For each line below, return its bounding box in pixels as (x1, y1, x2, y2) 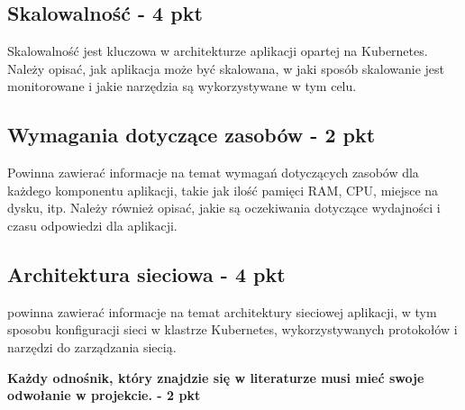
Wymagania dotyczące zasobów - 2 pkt (7, 121, 376, 149)
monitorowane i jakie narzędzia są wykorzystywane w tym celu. (7, 77, 357, 96)
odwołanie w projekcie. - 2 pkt (7, 386, 201, 405)
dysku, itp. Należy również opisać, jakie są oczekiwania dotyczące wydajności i (7, 198, 441, 217)
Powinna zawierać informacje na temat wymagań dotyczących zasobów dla (7, 163, 419, 182)
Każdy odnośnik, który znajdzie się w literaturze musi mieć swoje (7, 368, 424, 387)
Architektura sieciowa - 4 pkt (7, 260, 286, 287)
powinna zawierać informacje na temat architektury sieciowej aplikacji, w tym (7, 302, 437, 321)
